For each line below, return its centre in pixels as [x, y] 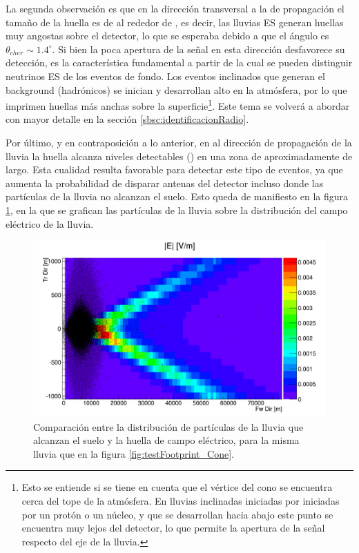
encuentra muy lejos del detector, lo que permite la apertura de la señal [173, 528]
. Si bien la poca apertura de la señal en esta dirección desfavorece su [198, 49]
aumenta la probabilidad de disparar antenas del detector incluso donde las [165, 183]
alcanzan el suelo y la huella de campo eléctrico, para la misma [166, 440]
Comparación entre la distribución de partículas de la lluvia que [168, 426]
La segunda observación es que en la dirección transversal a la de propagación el [175, 8]
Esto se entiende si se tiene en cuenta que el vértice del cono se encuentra [177, 487]
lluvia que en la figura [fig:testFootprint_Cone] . [134, 453]
